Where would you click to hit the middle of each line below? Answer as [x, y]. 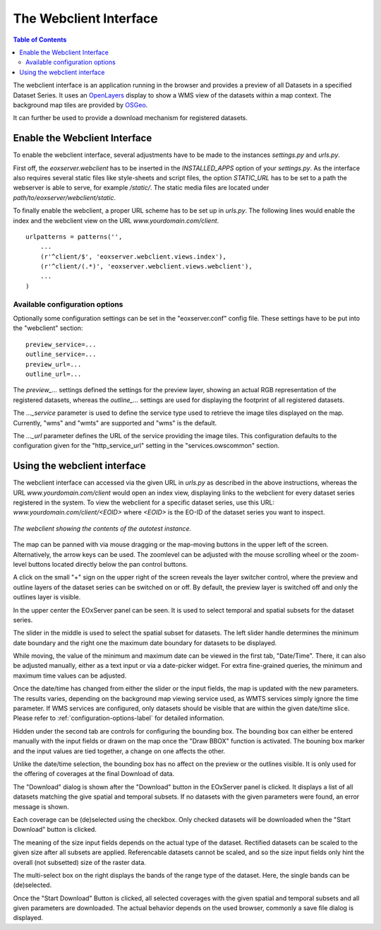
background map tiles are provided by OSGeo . [80, 105]
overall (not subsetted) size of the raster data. [79, 862]
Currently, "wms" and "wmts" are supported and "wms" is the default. [115, 423]
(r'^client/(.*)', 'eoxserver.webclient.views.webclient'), [146, 266]
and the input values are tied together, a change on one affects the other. [119, 751]
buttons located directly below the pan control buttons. [108, 564]
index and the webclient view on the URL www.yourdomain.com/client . [116, 220]
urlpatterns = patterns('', [74, 236]
